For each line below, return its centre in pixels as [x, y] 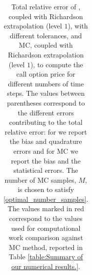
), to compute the [57, 64]
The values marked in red [46, 208]
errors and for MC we [46, 151]
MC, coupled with [46, 45]
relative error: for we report [46, 131]
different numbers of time [46, 83]
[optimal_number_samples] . [46, 199]
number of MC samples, [40, 179]
